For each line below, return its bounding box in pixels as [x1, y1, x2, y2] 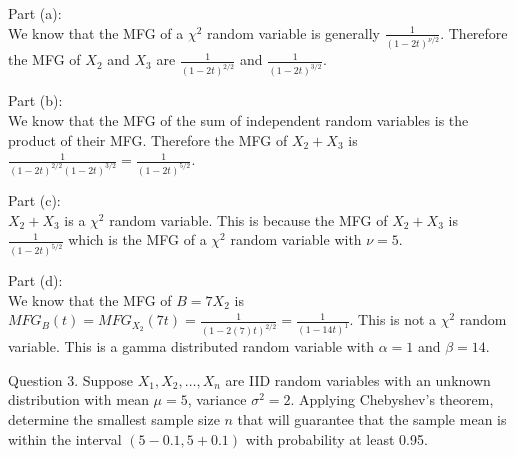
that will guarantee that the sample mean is [237, 408, 507, 429]
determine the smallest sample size [8, 408, 220, 429]
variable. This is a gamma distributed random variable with [8, 336, 374, 357]
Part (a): [8, 3, 62, 23]
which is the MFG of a [68, 229, 207, 250]
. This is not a [349, 309, 437, 330]
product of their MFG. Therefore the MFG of [8, 129, 288, 150]
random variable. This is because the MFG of [109, 209, 388, 230]
